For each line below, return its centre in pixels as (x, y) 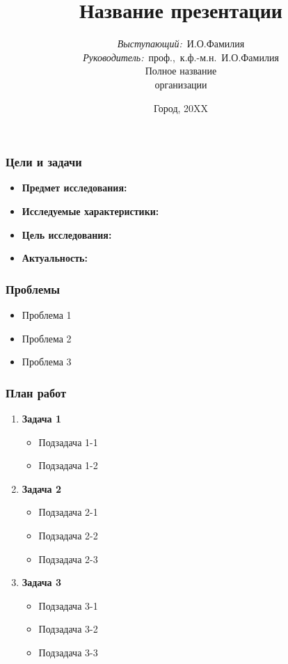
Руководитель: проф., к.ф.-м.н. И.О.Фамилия (181, 57)
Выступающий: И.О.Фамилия (181, 44)
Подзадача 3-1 (68, 605)
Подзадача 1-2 (68, 465)
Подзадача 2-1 (68, 512)
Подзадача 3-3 (68, 652)
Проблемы (33, 288)
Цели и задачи (44, 162)
